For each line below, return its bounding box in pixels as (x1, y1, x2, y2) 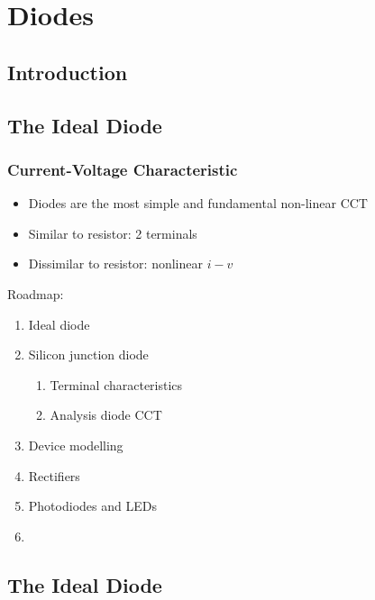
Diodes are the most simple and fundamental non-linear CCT (28, 194, 368, 213)
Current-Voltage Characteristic (7, 158, 238, 180)
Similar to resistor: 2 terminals (28, 223, 197, 242)
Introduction (7, 58, 128, 86)
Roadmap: (7, 284, 64, 303)
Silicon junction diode (28, 345, 149, 364)
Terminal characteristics (50, 375, 183, 394)
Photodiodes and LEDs (28, 496, 157, 515)
